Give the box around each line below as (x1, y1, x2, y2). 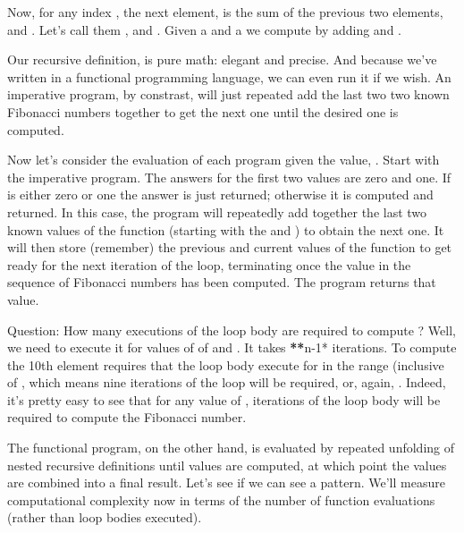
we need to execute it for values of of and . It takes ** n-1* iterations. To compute (7, 338, 457, 357)
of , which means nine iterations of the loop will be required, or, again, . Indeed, (7, 373, 446, 392)
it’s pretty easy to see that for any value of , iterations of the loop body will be (7, 390, 441, 409)
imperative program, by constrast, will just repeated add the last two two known (7, 85, 450, 104)
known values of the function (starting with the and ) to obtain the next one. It (7, 220, 444, 239)
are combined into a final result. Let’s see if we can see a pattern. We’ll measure (7, 473, 445, 492)
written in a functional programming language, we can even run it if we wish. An (7, 67, 451, 86)
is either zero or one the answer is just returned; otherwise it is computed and (7, 185, 434, 204)
